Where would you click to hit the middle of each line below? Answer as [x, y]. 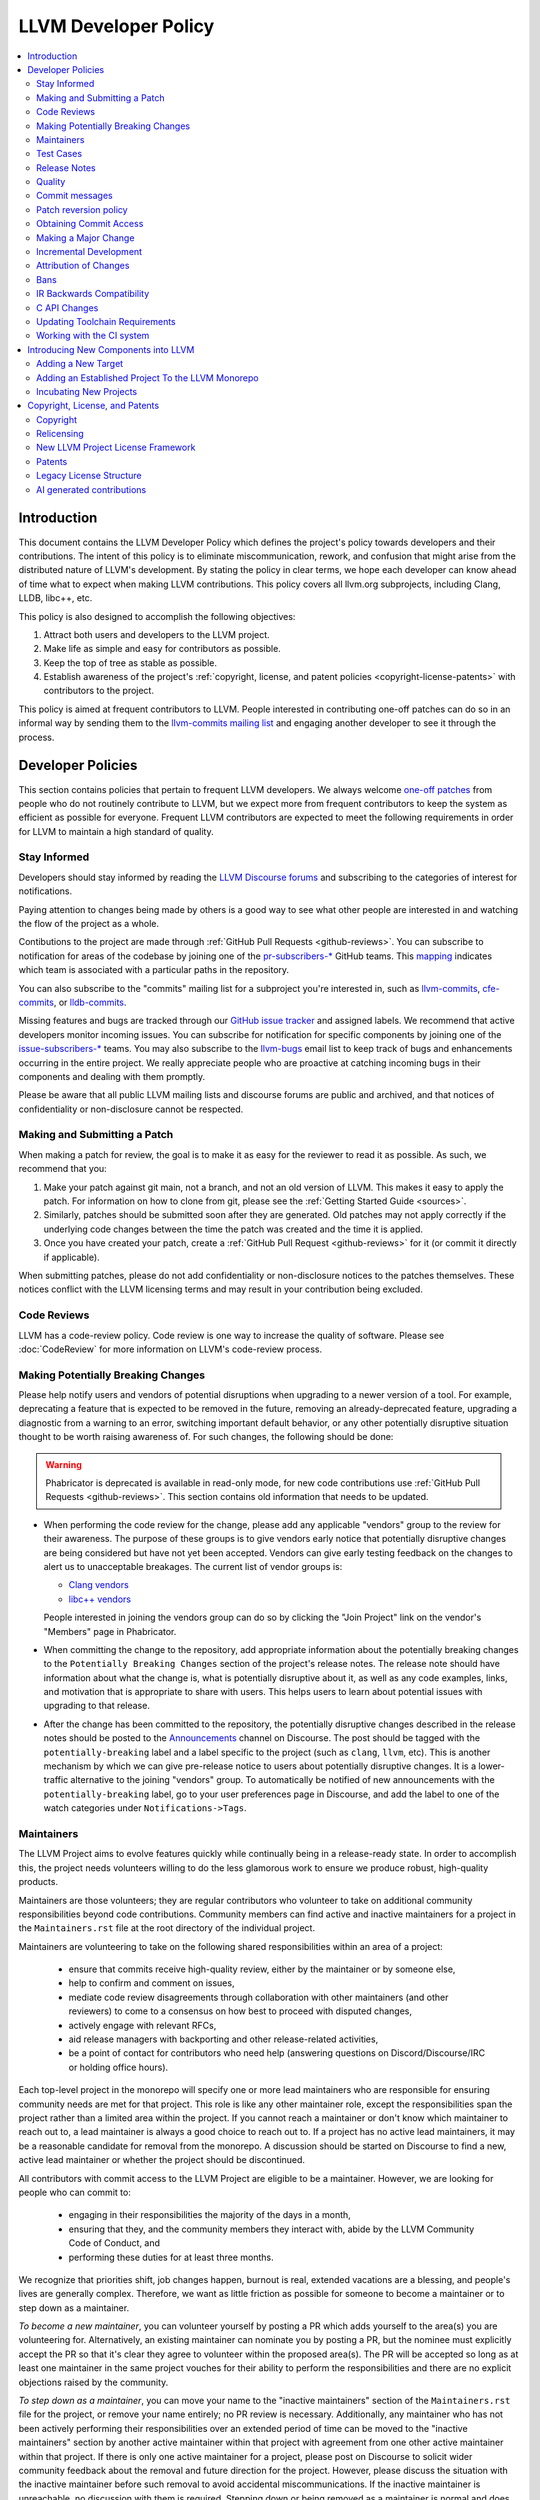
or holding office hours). [118, 2067]
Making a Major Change [85, 237]
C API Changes [67, 307]
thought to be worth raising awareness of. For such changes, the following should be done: [206, 1437]
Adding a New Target [80, 364]
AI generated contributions [91, 489]
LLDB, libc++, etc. [55, 598]
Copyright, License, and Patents [93, 406]
